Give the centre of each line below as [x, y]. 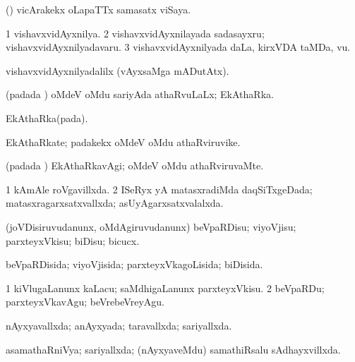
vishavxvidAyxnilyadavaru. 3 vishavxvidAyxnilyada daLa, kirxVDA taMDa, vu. [178, 47]
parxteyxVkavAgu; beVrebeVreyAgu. [85, 302]
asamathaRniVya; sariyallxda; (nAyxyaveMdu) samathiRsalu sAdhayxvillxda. [173, 349]
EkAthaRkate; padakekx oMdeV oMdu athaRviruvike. [123, 141]
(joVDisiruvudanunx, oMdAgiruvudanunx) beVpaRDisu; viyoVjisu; [151, 226]
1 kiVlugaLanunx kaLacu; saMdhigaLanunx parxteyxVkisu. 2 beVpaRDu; [165, 288]
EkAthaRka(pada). [47, 117]
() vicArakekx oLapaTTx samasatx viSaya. [98, 9]
